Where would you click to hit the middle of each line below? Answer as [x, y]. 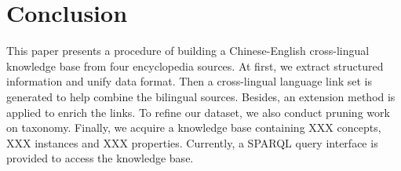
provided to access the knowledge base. [100, 158]
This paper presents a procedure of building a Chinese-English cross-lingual [188, 51]
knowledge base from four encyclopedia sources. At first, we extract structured [195, 65]
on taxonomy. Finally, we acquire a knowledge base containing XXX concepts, [194, 127]
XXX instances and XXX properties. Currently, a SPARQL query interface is [192, 142]
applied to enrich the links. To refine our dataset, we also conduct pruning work [198, 112]
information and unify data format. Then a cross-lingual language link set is [189, 81]
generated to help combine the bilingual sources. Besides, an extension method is [201, 96]
